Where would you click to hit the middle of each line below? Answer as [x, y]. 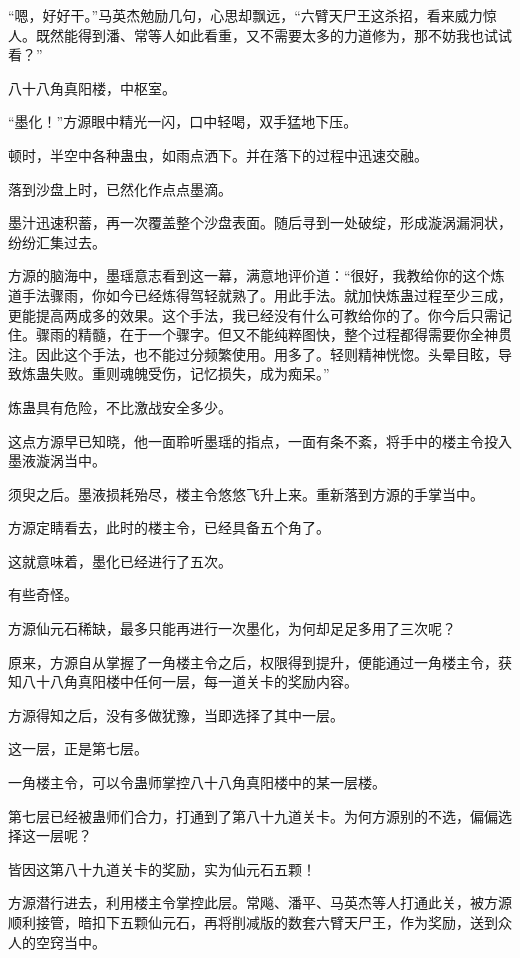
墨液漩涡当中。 [57, 460]
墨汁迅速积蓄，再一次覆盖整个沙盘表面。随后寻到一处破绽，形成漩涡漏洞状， [260, 222]
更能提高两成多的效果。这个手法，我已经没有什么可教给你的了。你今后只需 [253, 314]
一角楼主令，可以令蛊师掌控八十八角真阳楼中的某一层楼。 [197, 782]
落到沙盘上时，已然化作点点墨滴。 [120, 188]
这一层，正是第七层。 [78, 748]
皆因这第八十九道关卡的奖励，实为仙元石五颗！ [162, 868]
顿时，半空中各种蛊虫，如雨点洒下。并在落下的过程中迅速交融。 [218, 154]
